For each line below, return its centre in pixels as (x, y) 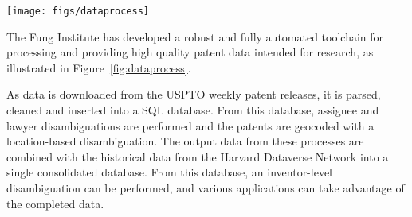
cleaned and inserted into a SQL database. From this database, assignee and (193, 110)
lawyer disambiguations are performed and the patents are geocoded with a (190, 125)
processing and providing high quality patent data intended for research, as (190, 52)
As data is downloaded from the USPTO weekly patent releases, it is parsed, (194, 94)
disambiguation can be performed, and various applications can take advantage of (206, 188)
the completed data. (55, 203)
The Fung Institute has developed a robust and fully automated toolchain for (195, 36)
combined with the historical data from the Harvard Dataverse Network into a (198, 156)
